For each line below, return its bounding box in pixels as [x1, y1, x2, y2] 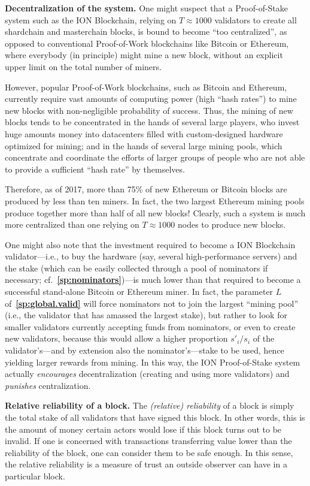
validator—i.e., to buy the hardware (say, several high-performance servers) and [5, 250, 297, 262]
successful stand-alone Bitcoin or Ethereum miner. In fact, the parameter [5, 285, 273, 298]
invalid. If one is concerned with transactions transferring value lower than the [5, 434, 292, 447]
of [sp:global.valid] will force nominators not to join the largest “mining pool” [5, 297, 299, 309]
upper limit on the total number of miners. [5, 60, 162, 73]
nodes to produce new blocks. [177, 218, 286, 231]
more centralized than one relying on [5, 218, 139, 231]
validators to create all [214, 13, 297, 26]
